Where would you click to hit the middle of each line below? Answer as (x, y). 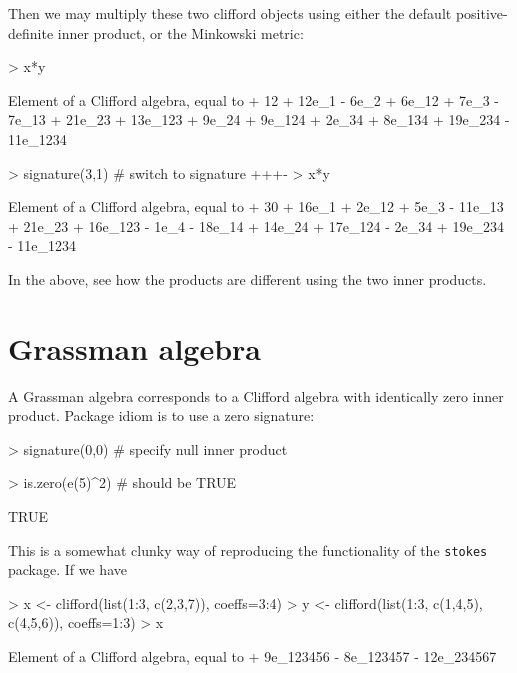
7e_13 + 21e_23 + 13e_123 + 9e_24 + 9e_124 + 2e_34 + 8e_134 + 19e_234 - (259, 119)
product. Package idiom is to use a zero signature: (161, 415)
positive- (481, 13)
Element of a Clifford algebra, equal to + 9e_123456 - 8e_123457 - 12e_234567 (252, 656)
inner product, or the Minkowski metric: (180, 32)
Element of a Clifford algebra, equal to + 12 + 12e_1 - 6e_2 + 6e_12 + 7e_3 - (253, 99)
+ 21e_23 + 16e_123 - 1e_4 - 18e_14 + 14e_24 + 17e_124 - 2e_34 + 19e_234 (256, 225)
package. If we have (67, 569)
